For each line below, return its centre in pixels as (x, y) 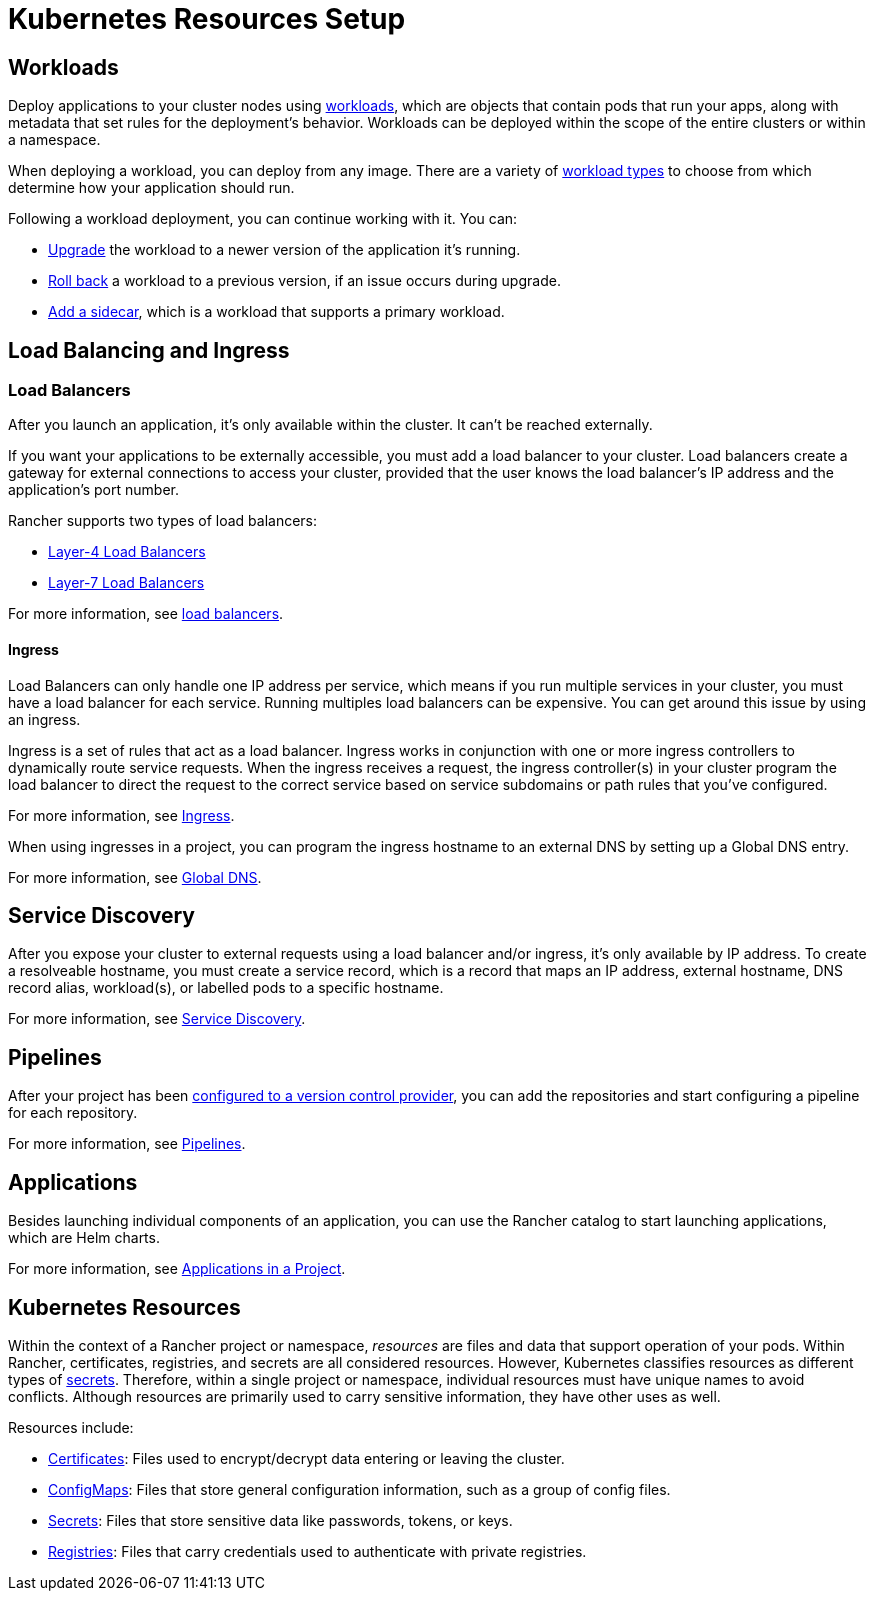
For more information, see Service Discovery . (157, 1019)
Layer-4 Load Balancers (127, 552)
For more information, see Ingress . (121, 815)
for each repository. (73, 1113)
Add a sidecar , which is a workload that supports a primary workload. (276, 312)
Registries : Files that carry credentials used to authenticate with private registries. (317, 1551)
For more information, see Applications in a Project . (177, 1269)
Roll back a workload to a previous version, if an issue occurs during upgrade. (304, 281)
